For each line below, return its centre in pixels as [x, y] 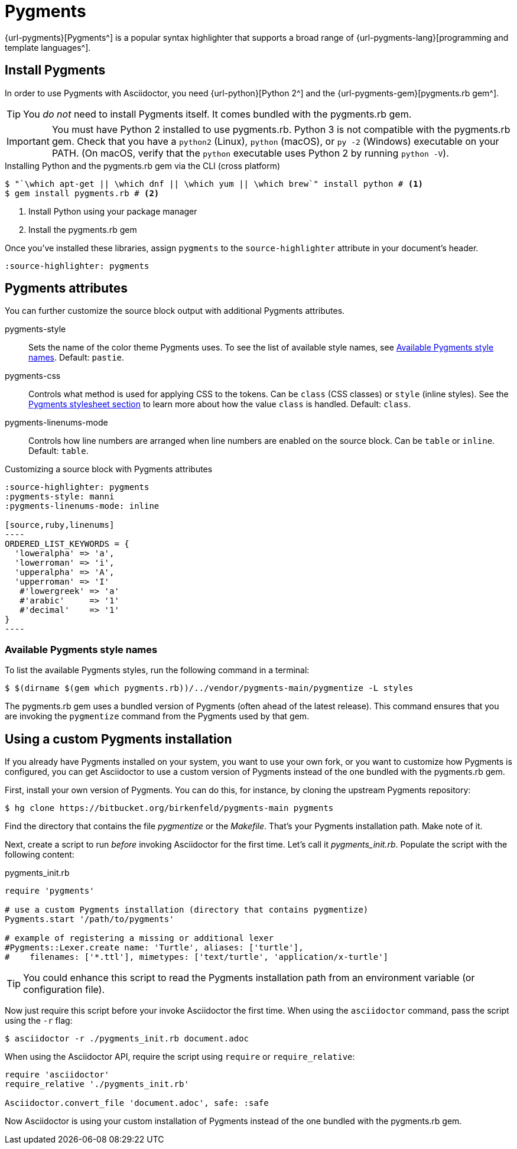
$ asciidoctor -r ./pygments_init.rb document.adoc [127, 1039]
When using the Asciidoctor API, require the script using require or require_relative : [180, 1057]
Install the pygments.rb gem [83, 229]
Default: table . [58, 451]
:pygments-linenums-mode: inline [82, 506]
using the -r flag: [39, 1021]
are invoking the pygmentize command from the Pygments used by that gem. [157, 716]
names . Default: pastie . [77, 358]
